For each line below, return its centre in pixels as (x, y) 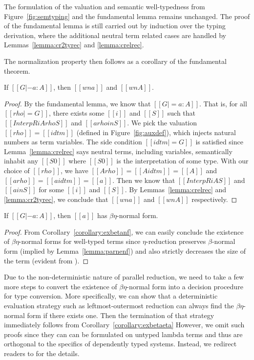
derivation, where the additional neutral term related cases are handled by (115, 35)
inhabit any (21, 161)
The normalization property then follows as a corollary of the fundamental (115, 61)
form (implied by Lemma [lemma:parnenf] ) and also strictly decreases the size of (125, 251)
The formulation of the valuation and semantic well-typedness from (105, 6)
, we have (74, 170)
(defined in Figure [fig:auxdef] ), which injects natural (156, 132)
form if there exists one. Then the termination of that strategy (121, 315)
